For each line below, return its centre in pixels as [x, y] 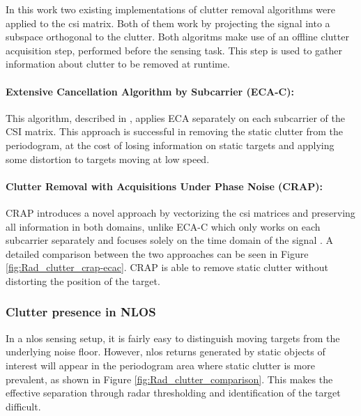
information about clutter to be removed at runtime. [118, 64]
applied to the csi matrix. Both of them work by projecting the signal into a [168, 23]
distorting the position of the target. [83, 280]
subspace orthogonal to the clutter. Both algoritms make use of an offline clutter [177, 37]
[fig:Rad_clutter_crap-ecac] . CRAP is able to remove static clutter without [167, 267]
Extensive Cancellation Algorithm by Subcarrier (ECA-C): [150, 91]
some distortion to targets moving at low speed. [108, 159]
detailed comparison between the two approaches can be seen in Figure [157, 253]
